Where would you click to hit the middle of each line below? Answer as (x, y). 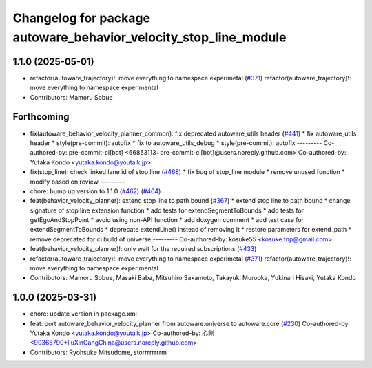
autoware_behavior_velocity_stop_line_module (149, 37)
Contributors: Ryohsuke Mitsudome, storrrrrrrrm (98, 352)
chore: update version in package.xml (83, 314)
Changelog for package (82, 18)
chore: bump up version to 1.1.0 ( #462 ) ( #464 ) (95, 191)
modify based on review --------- (77, 182)
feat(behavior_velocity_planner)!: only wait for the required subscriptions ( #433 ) (143, 249)
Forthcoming (41, 117)
